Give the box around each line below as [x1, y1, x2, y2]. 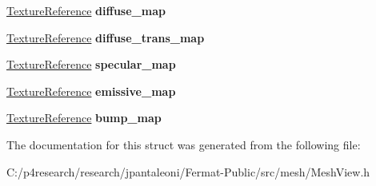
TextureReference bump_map [6, 109, 162, 126]
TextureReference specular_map [6, 56, 176, 73]
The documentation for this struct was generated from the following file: [6, 136, 361, 152]
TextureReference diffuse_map [6, 2, 166, 18]
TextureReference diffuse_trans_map [6, 29, 205, 46]
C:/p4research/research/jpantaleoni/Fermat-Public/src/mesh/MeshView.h [6, 163, 370, 180]
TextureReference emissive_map [6, 82, 176, 99]
